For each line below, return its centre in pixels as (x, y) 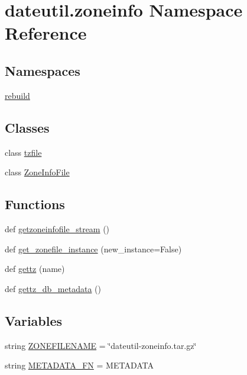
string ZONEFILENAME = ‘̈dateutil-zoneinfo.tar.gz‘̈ (101, 345)
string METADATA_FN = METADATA (79, 365)
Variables (34, 320)
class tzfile (23, 152)
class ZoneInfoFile (37, 172)
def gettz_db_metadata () (53, 288)
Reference (46, 33)
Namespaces (43, 70)
